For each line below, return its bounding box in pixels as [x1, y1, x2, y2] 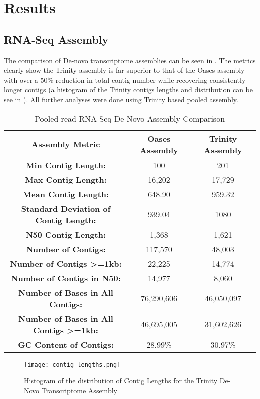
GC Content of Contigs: [18, 338, 114, 350]
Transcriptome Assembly [41, 385, 117, 395]
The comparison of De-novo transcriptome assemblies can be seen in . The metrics [4, 55, 256, 65]
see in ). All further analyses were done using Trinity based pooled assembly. [4, 94, 238, 104]
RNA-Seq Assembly [4, 31, 109, 47]
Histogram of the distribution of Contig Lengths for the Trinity [24, 375, 218, 386]
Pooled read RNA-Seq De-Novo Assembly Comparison [34, 112, 225, 124]
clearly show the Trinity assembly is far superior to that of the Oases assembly [4, 65, 245, 75]
